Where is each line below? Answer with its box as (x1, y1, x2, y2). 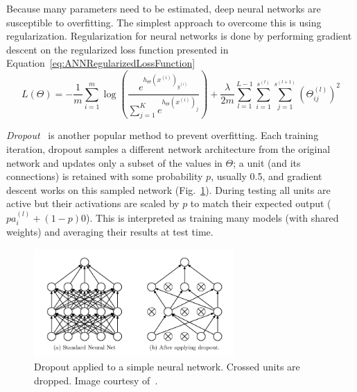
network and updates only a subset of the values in (6, 155, 223, 170)
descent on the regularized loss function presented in (6, 42, 229, 56)
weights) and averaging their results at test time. (6, 224, 214, 239)
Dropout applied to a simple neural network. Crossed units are (34, 359, 300, 373)
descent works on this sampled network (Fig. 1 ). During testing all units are (6, 182, 331, 197)
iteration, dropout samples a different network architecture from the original (6, 142, 331, 156)
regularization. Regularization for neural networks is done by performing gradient (6, 28, 352, 43)
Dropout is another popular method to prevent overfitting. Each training (6, 128, 319, 142)
